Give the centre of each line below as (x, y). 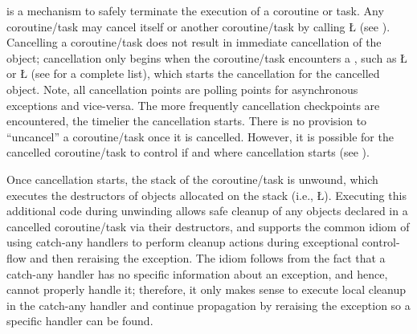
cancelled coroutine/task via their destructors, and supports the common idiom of (208, 226)
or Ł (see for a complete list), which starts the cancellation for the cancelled (193, 73)
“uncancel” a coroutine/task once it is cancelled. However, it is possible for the (200, 136)
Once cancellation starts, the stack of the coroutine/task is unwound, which (192, 179)
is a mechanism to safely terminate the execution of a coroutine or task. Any (195, 10)
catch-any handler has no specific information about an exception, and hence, (197, 273)
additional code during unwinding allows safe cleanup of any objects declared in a (207, 211)
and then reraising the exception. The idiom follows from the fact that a (208, 257)
